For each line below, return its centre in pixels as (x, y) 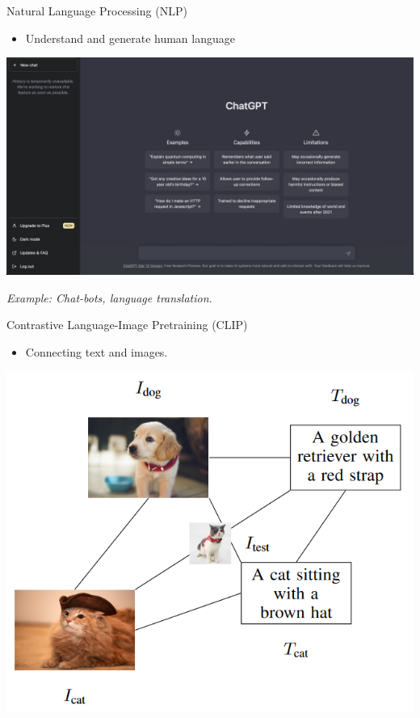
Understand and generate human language (130, 38)
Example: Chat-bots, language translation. (109, 297)
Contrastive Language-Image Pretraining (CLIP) (127, 325)
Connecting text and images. (97, 351)
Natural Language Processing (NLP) (97, 11)
